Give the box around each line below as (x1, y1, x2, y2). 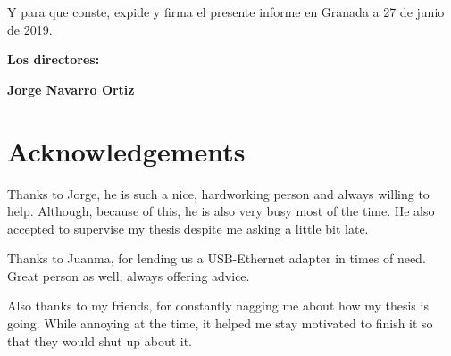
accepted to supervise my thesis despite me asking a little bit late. (7, 219, 369, 237)
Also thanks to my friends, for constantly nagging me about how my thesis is (7, 296, 429, 315)
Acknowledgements (7, 132, 246, 169)
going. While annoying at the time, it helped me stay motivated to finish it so (7, 314, 433, 333)
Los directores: (7, 50, 100, 69)
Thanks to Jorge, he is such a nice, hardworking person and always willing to (7, 184, 430, 203)
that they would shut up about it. (7, 331, 193, 350)
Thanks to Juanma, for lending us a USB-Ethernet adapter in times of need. (7, 249, 426, 268)
